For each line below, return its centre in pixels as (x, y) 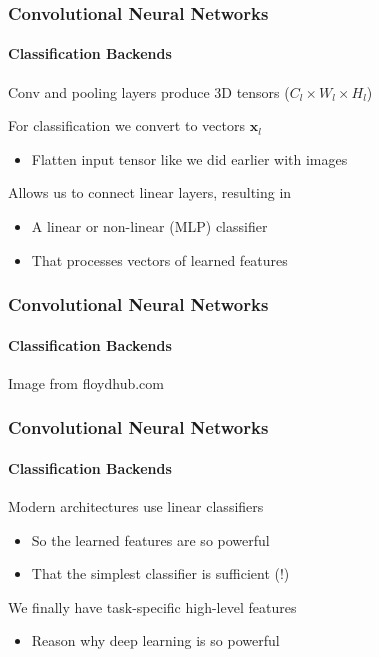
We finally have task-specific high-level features (152, 606)
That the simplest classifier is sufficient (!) (160, 573)
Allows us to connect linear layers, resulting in (150, 192)
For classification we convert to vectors (126, 125)
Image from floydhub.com (86, 382)
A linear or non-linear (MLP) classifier (149, 226)
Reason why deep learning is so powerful (155, 640)
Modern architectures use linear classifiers (136, 506)
